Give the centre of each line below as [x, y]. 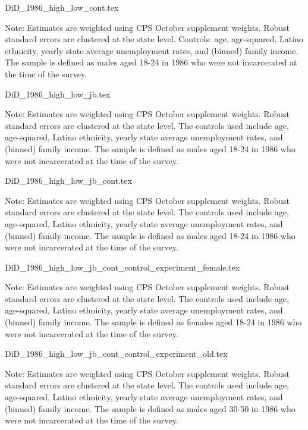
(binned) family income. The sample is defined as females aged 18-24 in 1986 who [153, 322]
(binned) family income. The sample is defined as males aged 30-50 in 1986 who [150, 408]
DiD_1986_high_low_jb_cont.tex [68, 181]
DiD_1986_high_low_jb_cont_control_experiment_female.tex [122, 267]
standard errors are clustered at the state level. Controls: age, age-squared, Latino [154, 39]
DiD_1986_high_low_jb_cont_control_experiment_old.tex [116, 354]
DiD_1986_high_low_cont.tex [62, 7]
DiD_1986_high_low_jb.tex [58, 94]
